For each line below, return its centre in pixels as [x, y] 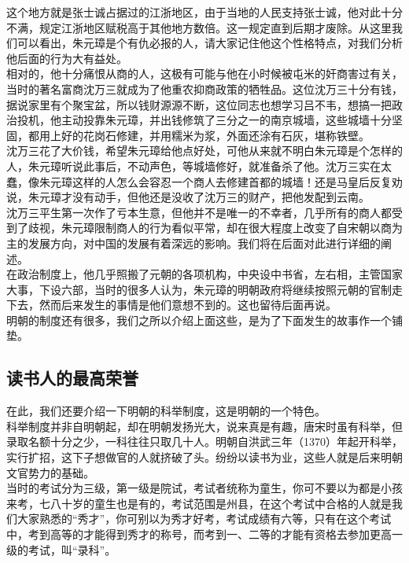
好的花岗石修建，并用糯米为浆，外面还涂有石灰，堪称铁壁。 [215, 135]
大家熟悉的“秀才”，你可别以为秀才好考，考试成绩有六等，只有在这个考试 [204, 519]
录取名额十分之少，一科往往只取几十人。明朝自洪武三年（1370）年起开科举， [204, 442]
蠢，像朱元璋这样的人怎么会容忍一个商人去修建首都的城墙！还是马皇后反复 [199, 181]
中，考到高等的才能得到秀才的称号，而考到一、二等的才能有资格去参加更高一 [204, 534]
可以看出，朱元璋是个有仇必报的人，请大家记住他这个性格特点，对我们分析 [210, 43]
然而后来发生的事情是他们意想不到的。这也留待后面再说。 [188, 305]
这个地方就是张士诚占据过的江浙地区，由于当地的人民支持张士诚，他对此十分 [204, 12]
